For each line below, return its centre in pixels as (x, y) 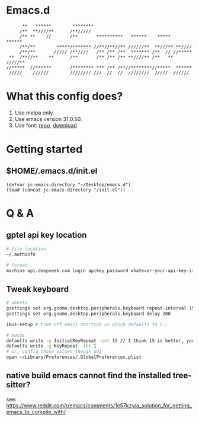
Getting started (44, 149)
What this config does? (65, 96)
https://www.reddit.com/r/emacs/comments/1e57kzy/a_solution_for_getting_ (99, 405)
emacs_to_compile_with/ (36, 412)
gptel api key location (46, 235)
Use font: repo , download (46, 125)
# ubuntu (17, 303)
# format (17, 265)
